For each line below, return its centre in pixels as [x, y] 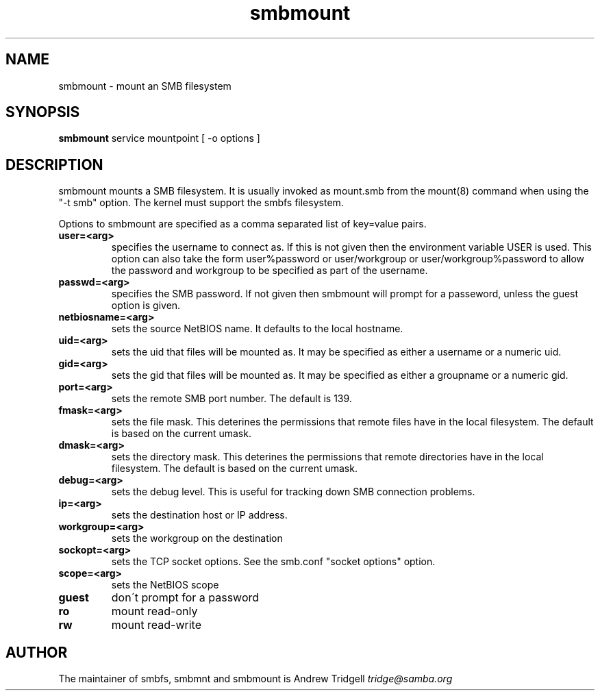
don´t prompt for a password [185, 598]
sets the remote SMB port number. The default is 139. [232, 399]
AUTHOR [37, 652]
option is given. [146, 306]
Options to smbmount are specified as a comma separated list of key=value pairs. [242, 224]
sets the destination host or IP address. [199, 515]
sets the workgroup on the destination [197, 538]
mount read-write [156, 625]
